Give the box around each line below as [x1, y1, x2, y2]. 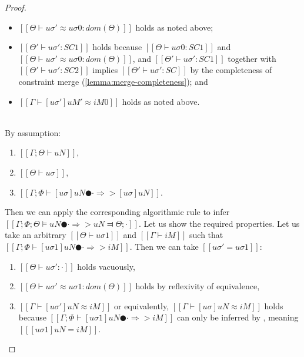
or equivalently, [114, 299, 169, 312]
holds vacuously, [77, 260, 135, 272]
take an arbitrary [5, 229, 66, 241]
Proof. [5, 1, 26, 13]
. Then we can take [129, 240, 199, 252]
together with [228, 52, 276, 64]
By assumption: [5, 126, 61, 138]
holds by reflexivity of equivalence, [135, 280, 260, 292]
